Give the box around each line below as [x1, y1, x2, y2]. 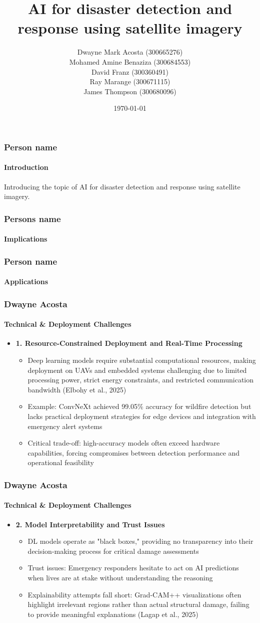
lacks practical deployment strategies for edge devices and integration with [27, 411, 256, 422]
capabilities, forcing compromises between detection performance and [27, 447, 240, 458]
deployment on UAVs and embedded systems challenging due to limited [27, 364, 247, 375]
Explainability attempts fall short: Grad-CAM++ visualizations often [27, 589, 241, 599]
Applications [4, 276, 48, 287]
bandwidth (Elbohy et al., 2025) [27, 384, 126, 394]
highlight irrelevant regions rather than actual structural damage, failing [27, 599, 249, 609]
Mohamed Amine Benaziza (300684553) [69, 56, 191, 67]
